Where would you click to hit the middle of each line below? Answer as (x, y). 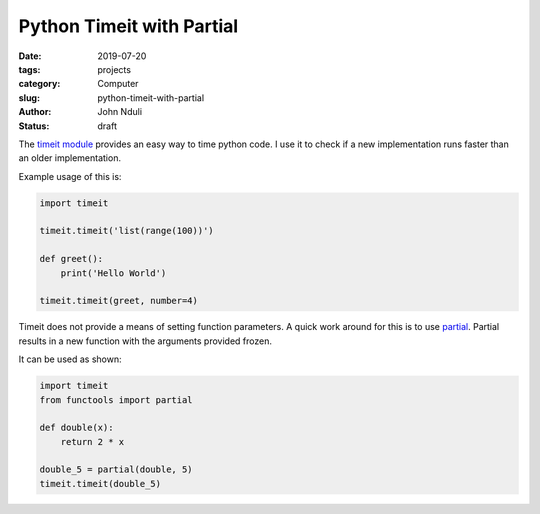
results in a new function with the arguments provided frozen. (145, 341)
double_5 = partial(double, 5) (116, 469)
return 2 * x (92, 441)
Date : (30, 56)
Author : (35, 112)
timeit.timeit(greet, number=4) (119, 301)
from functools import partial (116, 399)
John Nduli (120, 112)
